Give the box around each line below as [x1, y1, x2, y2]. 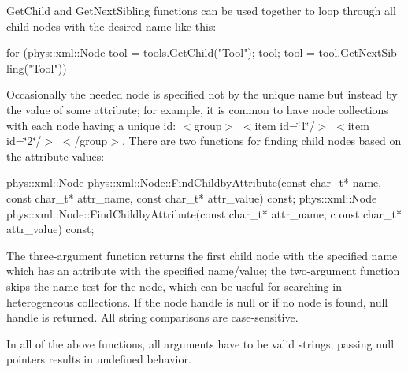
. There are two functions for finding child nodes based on [122, 132, 402, 149]
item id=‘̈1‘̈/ [254, 117, 315, 133]
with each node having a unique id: [6, 117, 176, 133]
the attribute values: [6, 147, 105, 164]
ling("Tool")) [6, 59, 67, 76]
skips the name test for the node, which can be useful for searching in [6, 277, 342, 294]
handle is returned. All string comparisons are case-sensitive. [6, 309, 299, 325]
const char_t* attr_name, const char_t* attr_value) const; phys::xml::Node [6, 189, 377, 206]
